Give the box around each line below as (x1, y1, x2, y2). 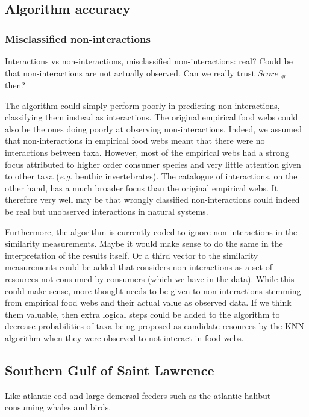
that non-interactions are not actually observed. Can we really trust (5, 66, 255, 79)
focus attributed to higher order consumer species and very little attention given (5, 158, 301, 170)
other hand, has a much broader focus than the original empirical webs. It (5, 181, 278, 194)
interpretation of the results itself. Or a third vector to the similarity (5, 249, 258, 261)
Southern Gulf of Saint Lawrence (5, 360, 214, 379)
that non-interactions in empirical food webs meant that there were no (5, 134, 265, 147)
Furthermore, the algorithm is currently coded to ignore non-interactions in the (5, 225, 298, 238)
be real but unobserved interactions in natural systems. (5, 205, 208, 217)
